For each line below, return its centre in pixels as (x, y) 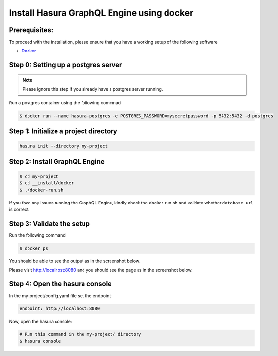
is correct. (19, 209)
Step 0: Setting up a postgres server (66, 65)
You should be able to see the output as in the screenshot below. (74, 261)
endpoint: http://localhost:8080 (60, 309)
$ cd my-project (39, 176)
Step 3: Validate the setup (50, 223)
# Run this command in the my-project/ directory (80, 334)
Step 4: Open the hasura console (60, 284)
